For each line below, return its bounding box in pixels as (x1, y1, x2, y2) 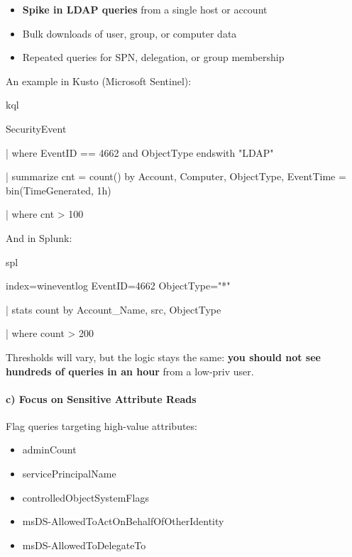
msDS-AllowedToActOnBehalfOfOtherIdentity (22, 514, 224, 529)
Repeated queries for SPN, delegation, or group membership (22, 50, 285, 65)
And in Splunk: (6, 230, 72, 245)
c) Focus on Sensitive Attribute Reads (6, 391, 197, 406)
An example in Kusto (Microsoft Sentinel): (6, 73, 192, 88)
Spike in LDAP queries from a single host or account (22, 2, 268, 16)
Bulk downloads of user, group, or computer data (22, 26, 237, 40)
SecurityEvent (6, 121, 67, 136)
